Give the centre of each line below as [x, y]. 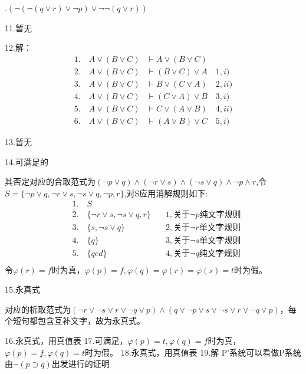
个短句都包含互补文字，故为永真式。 [75, 321]
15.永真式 [22, 289]
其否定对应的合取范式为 [50, 181]
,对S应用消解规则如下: [166, 193]
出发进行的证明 [80, 364]
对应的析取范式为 [38, 309]
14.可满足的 [27, 161]
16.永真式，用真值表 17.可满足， [66, 340]
